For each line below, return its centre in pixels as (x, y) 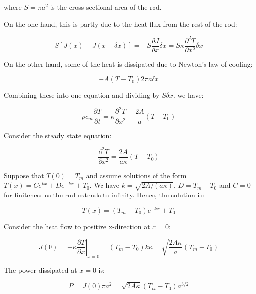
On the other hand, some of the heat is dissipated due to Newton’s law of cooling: (128, 64)
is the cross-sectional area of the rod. (106, 7)
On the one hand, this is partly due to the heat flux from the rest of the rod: (121, 24)
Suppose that (24, 175)
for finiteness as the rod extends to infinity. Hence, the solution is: (104, 195)
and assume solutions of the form (136, 175)
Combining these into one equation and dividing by (82, 95)
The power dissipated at (41, 269)
